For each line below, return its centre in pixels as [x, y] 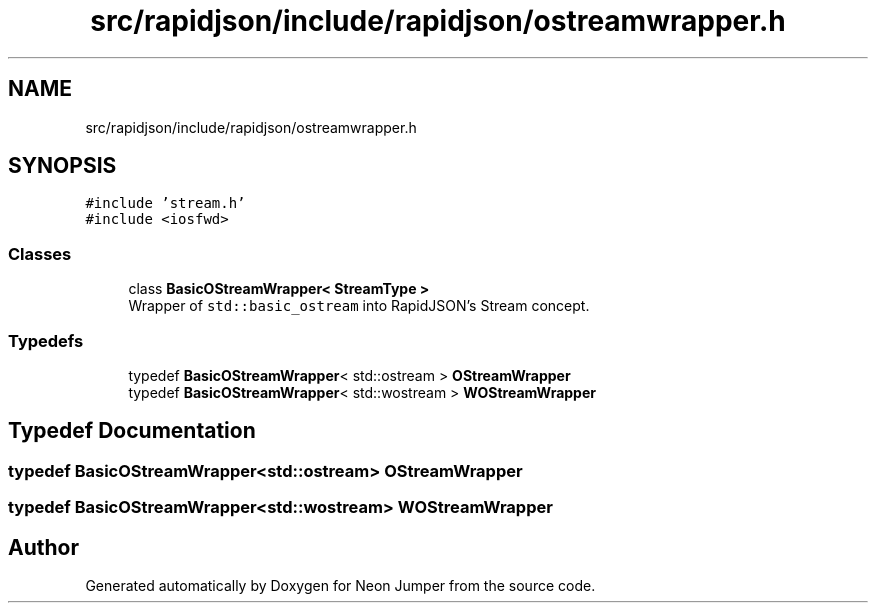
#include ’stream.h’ [165, 203]
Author [43, 547]
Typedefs [46, 340]
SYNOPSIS [62, 166]
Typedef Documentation [132, 431]
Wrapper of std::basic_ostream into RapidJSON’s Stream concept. [359, 306]
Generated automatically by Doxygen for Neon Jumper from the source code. [340, 585]
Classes [40, 253]
